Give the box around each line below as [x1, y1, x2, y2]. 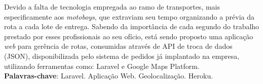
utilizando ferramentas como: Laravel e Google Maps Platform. [4, 60, 200, 71]
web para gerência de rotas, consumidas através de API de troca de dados [4, 41, 233, 51]
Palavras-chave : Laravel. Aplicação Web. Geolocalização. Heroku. [4, 70, 213, 81]
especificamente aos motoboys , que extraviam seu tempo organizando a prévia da [4, 11, 255, 22]
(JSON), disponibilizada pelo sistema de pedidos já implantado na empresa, [4, 50, 240, 61]
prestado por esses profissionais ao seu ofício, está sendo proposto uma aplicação [4, 31, 253, 41]
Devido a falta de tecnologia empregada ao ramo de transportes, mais [4, 2, 220, 12]
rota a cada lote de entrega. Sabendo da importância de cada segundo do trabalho [4, 21, 259, 32]
